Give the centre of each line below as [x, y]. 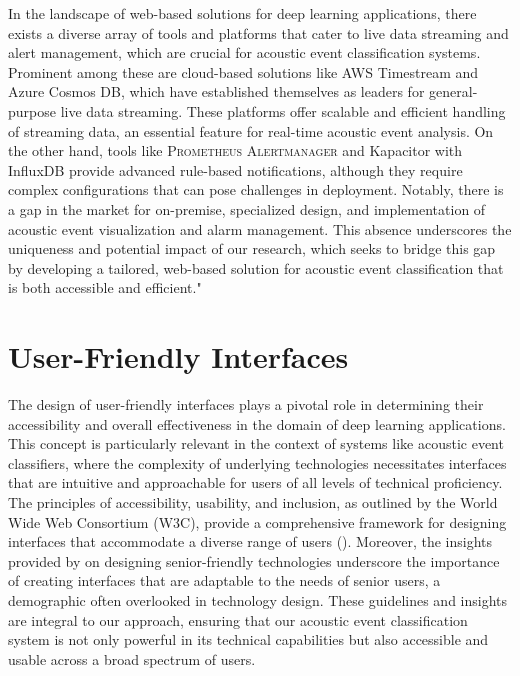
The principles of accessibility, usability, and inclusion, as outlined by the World [253, 502]
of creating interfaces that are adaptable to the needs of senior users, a [224, 580]
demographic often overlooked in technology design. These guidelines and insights [258, 599]
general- [453, 91]
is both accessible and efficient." [105, 287]
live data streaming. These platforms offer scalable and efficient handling [283, 110]
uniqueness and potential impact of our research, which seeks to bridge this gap [252, 248]
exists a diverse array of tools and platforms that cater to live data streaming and [258, 32]
